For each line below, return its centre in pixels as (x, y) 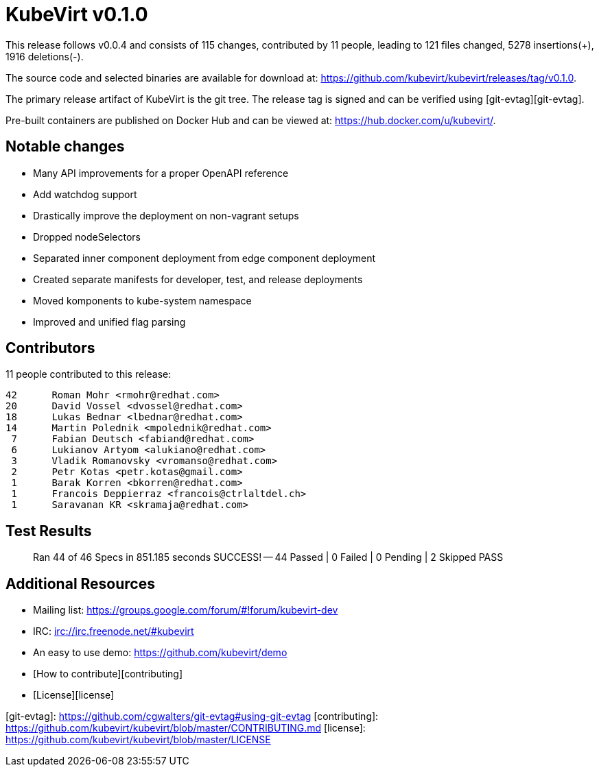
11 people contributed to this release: (89, 374)
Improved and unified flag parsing (109, 322)
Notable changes (65, 147)
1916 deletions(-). (45, 56)
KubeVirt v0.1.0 (77, 14)
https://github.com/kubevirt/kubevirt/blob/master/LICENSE (138, 740)
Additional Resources (80, 583)
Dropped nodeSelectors (87, 237)
